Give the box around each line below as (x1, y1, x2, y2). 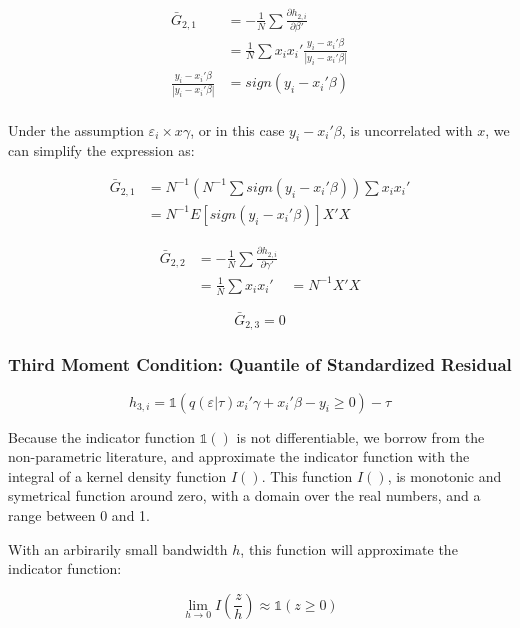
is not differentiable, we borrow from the (236, 426, 485, 447)
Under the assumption (8, 119, 144, 140)
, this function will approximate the (240, 538, 458, 559)
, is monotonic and (387, 465, 502, 486)
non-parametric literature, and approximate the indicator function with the (8, 446, 470, 467)
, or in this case (190, 119, 285, 140)
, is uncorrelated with (341, 119, 473, 140)
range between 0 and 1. (8, 504, 150, 525)
